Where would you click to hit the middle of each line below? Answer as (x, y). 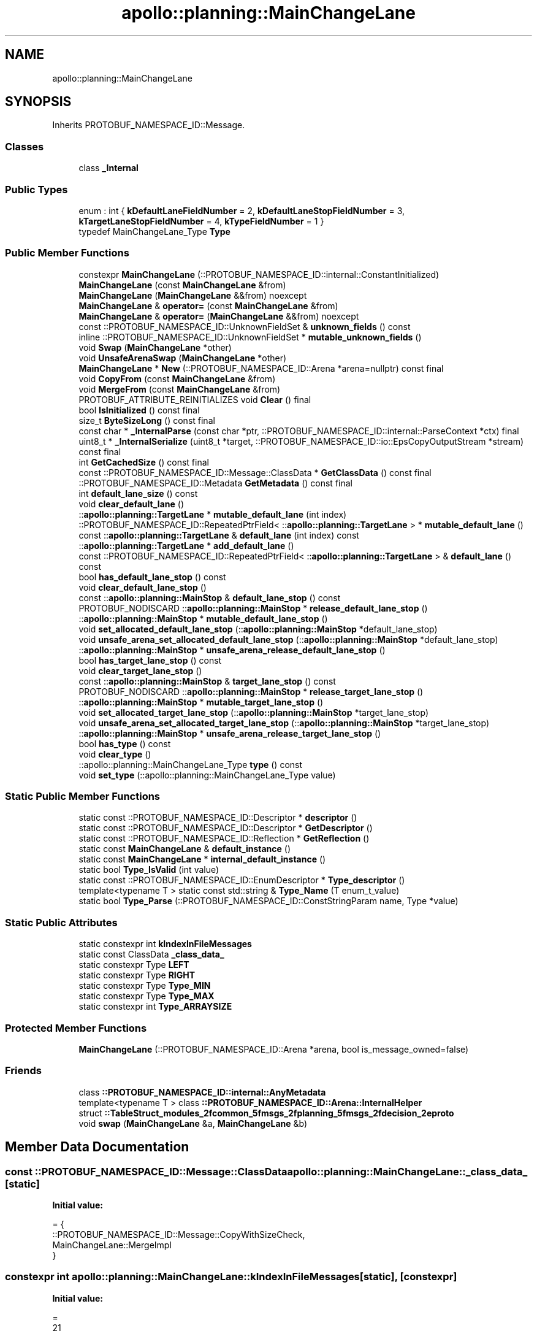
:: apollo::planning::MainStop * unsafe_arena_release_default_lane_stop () (232, 650)
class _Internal (109, 168)
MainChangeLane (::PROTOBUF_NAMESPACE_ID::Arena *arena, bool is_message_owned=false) (274, 1049)
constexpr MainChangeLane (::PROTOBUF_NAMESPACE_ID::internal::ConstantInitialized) (259, 274)
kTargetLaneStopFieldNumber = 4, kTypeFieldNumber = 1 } (201, 221)
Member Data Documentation (97, 1147)
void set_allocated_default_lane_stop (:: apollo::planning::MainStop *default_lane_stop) (258, 629)
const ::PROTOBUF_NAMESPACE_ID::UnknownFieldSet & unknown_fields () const (245, 326)
